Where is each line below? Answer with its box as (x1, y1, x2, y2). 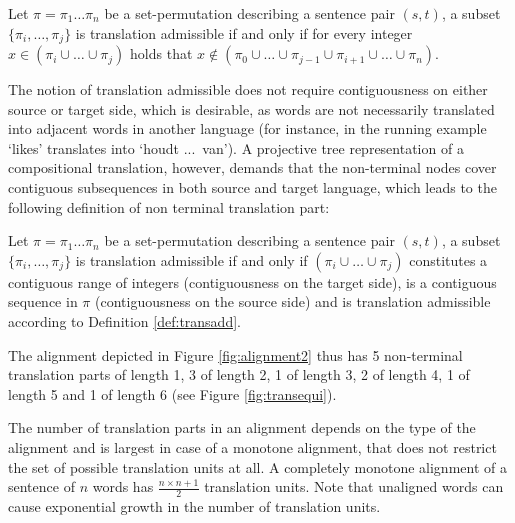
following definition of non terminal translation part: (8, 196, 330, 217)
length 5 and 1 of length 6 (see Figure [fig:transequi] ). (8, 383, 337, 404)
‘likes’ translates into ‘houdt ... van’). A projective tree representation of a (8, 137, 464, 158)
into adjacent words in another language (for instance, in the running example (8, 118, 487, 139)
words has (92, 476, 154, 497)
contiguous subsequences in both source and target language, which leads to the (8, 177, 497, 198)
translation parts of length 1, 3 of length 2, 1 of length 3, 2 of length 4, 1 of (8, 364, 470, 385)
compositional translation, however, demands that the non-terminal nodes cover (8, 157, 497, 178)
